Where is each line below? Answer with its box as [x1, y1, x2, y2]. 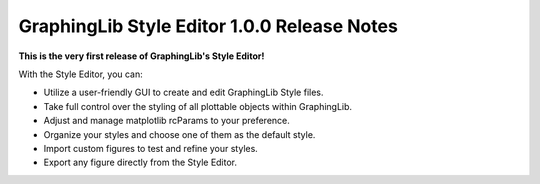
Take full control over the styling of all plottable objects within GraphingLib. [43, 100, 353, 112]
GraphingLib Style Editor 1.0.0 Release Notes [18, 15, 399, 37]
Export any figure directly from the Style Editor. [43, 156, 238, 169]
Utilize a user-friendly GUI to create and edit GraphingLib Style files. [43, 86, 324, 99]
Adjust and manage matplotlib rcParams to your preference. [43, 115, 290, 127]
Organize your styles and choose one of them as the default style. [43, 128, 316, 140]
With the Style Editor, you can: [18, 68, 144, 80]
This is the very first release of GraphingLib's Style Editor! [18, 50, 265, 62]
